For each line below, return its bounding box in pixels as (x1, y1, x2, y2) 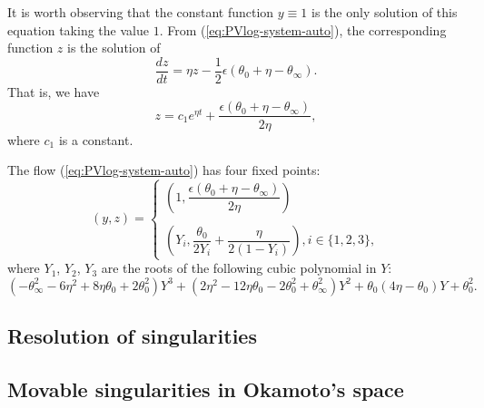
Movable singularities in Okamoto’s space (7, 375, 404, 403)
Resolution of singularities (7, 322, 257, 350)
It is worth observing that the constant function (7, 3, 274, 21)
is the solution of (67, 38, 161, 57)
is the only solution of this (311, 3, 458, 21)
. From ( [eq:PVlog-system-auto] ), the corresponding (159, 20, 447, 39)
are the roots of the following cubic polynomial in (101, 258, 377, 277)
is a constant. (58, 130, 133, 149)
